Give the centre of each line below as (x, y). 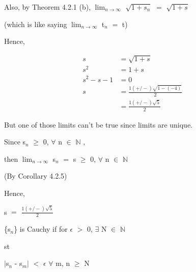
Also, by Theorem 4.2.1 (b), (48, 7)
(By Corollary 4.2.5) (36, 176)
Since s (15, 142)
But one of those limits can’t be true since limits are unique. (99, 124)
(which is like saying (36, 24)
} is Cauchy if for (41, 229)
